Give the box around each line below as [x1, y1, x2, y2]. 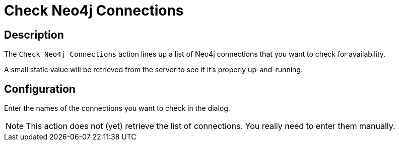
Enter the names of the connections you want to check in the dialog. [4, 104, 230, 113]
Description [4, 28, 64, 41]
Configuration [4, 82, 76, 95]
